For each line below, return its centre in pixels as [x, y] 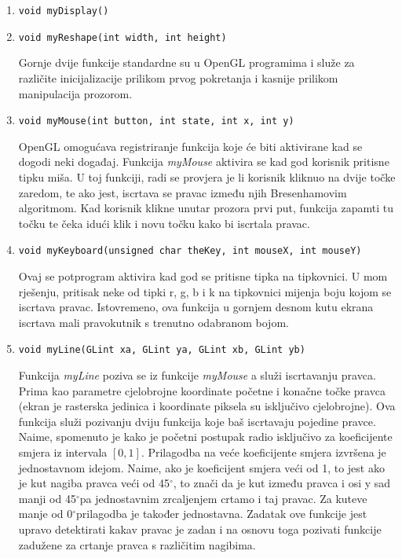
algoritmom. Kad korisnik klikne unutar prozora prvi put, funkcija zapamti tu [206, 208]
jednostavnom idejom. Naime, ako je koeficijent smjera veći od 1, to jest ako [201, 467]
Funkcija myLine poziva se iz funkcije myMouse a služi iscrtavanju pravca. [197, 375]
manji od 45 [47, 498]
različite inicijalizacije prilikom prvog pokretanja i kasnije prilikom [178, 77]
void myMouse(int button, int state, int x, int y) [156, 121]
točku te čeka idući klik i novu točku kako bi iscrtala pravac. [164, 223]
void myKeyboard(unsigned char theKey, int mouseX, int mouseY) [190, 251]
